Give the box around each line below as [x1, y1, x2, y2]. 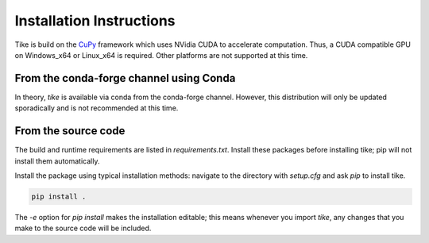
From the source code [14, 124, 126, 138]
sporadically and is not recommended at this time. [14, 103, 179, 113]
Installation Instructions [14, 12, 176, 29]
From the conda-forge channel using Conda [14, 71, 236, 85]
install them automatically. [14, 156, 100, 166]
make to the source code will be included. [14, 223, 152, 233]
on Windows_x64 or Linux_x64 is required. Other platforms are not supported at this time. [14, 50, 308, 60]
